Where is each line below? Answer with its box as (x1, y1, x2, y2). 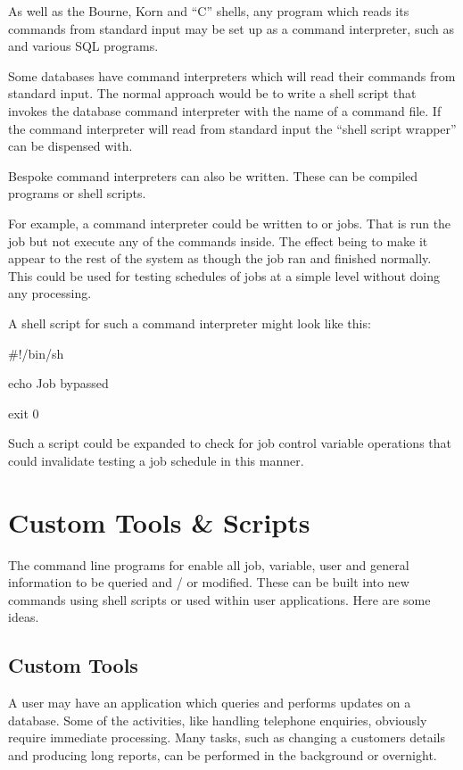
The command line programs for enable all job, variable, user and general (8, 555, 409, 574)
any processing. (8, 284, 92, 302)
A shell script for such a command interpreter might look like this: (8, 313, 371, 332)
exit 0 (8, 403, 39, 422)
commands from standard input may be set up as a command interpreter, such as (8, 19, 454, 37)
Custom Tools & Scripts (8, 503, 310, 540)
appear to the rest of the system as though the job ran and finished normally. (8, 249, 432, 268)
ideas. (8, 608, 39, 626)
